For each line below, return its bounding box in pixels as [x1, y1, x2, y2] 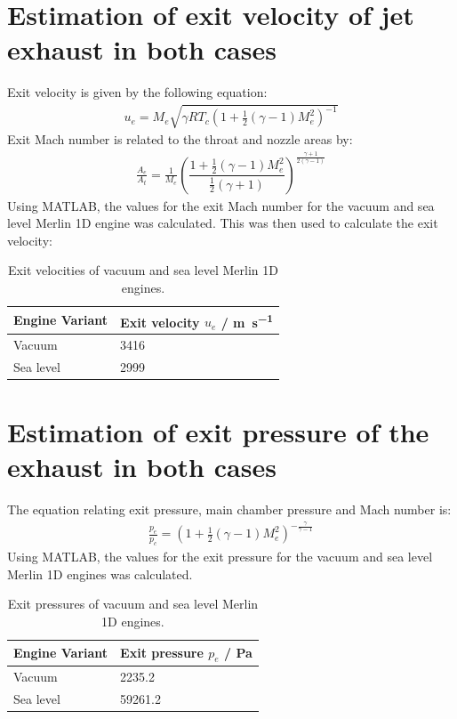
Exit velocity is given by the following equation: [7, 83, 268, 101]
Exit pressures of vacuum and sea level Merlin [7, 594, 259, 613]
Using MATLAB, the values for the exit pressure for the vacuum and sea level [7, 547, 433, 566]
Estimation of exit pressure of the [7, 414, 429, 450]
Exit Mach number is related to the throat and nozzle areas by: [7, 130, 353, 149]
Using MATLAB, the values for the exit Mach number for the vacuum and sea [7, 196, 435, 214]
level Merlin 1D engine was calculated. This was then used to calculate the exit [7, 214, 438, 232]
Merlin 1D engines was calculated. [7, 564, 193, 583]
